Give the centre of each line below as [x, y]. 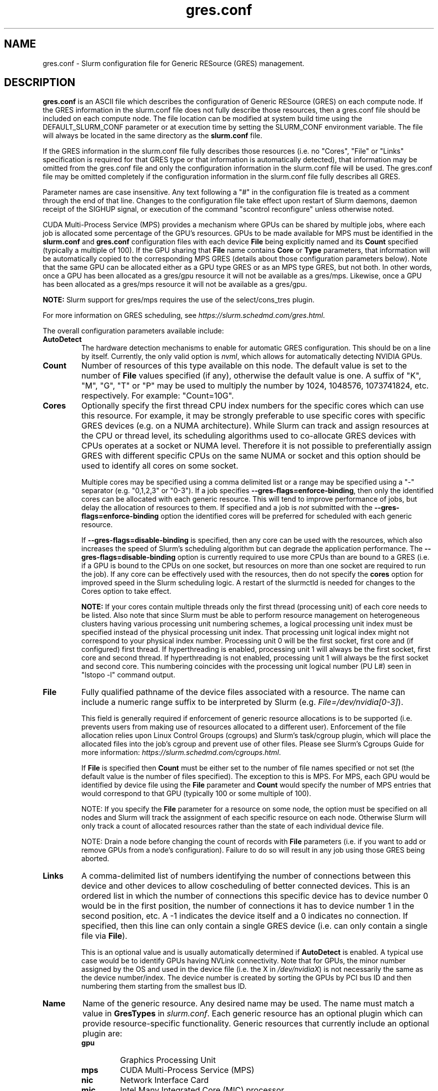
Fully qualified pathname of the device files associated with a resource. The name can [243, 692]
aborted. [95, 859]
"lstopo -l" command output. [128, 675]
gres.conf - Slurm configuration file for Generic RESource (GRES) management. [173, 63]
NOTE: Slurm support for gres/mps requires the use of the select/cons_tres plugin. [179, 300]
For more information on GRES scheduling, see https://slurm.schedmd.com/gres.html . [184, 315]
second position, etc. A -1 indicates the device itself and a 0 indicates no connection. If [244, 916]
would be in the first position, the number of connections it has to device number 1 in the [248, 906]
